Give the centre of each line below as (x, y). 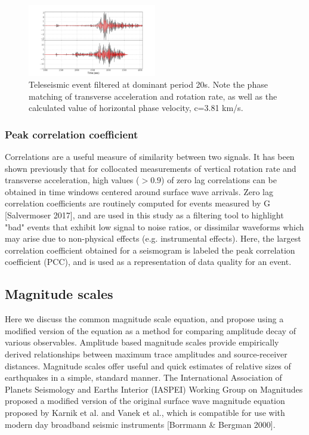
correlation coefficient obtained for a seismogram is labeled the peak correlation (150, 250)
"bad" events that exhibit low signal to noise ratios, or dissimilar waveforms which (154, 226)
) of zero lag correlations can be (219, 180)
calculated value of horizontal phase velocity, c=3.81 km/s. (136, 108)
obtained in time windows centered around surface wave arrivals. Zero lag (139, 191)
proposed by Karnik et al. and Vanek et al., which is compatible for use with (145, 412)
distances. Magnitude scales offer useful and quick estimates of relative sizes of (148, 365)
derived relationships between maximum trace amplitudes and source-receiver (146, 354)
